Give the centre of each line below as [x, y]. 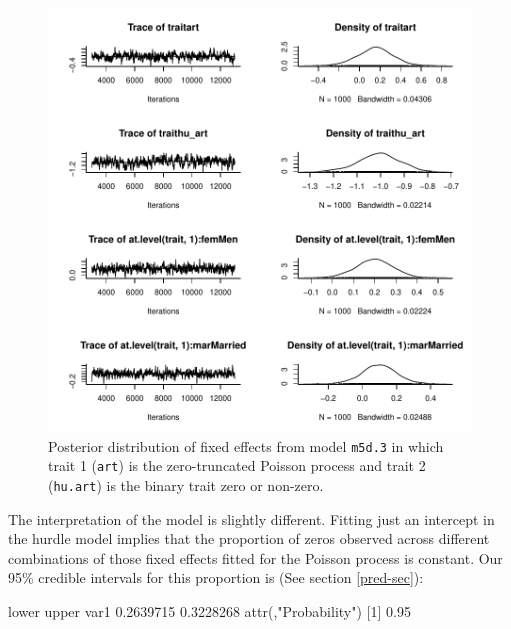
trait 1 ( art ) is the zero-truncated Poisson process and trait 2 [237, 465]
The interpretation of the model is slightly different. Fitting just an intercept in [251, 518]
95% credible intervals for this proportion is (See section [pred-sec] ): [216, 577]
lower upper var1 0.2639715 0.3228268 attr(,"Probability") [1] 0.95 [209, 610]
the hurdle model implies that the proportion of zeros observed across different [249, 538]
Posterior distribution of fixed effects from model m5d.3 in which [246, 445]
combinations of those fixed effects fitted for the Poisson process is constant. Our [255, 557]
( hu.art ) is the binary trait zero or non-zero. [186, 484]
